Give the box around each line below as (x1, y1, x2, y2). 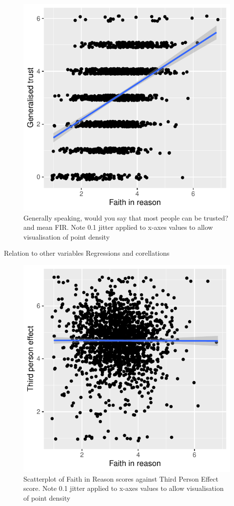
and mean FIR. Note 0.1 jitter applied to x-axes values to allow (23, 222, 213, 232)
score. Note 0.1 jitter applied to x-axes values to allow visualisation (23, 483, 224, 493)
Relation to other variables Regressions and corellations (4, 248, 170, 258)
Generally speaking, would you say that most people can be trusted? (23, 212, 229, 223)
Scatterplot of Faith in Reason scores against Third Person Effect (23, 473, 218, 484)
